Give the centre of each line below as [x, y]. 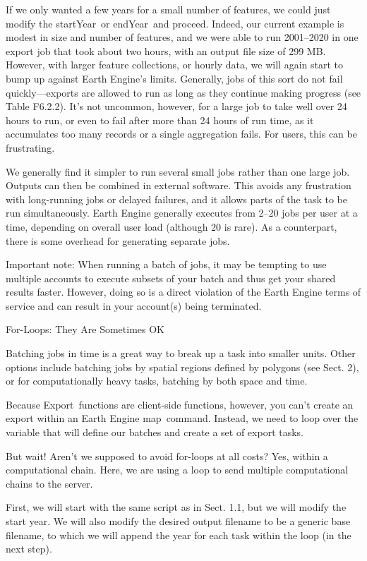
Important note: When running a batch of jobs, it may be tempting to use [166, 264]
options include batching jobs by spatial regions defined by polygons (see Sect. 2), [182, 367]
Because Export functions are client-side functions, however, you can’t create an [180, 404]
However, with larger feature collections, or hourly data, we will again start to [174, 65]
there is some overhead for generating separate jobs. [118, 240]
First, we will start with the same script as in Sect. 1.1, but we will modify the [176, 507]
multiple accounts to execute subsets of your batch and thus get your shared [171, 278]
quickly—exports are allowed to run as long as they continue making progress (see [183, 92]
